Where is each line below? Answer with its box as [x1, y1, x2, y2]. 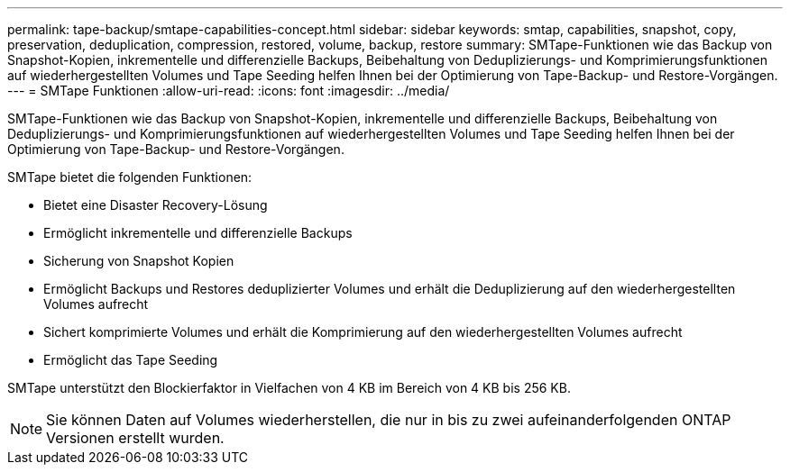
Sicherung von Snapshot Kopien [43, 253, 234, 268]
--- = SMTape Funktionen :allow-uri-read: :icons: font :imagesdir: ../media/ [7, 83, 450, 98]
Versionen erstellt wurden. [46, 429, 225, 447]
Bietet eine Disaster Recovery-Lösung [43, 197, 268, 213]
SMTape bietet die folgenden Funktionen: [7, 169, 253, 185]
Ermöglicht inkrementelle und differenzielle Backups [43, 225, 353, 241]
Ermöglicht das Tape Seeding [43, 352, 218, 368]
